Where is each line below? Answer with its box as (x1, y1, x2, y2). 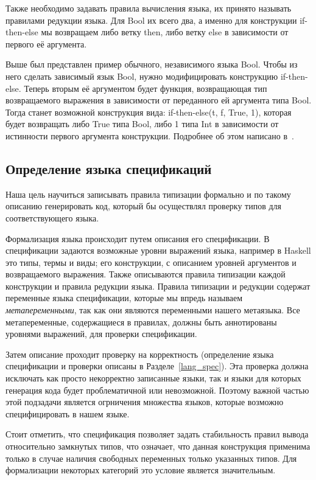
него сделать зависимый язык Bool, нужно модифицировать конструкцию (5, 69, 278, 82)
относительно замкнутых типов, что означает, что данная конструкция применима (5, 440, 311, 453)
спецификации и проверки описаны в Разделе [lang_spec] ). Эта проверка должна (5, 360, 309, 372)
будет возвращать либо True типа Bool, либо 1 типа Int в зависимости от (5, 117, 279, 130)
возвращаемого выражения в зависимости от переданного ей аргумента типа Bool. (5, 94, 312, 106)
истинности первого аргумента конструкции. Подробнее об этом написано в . (5, 129, 294, 142)
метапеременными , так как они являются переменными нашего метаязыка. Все (5, 304, 300, 316)
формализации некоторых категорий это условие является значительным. (5, 464, 276, 476)
